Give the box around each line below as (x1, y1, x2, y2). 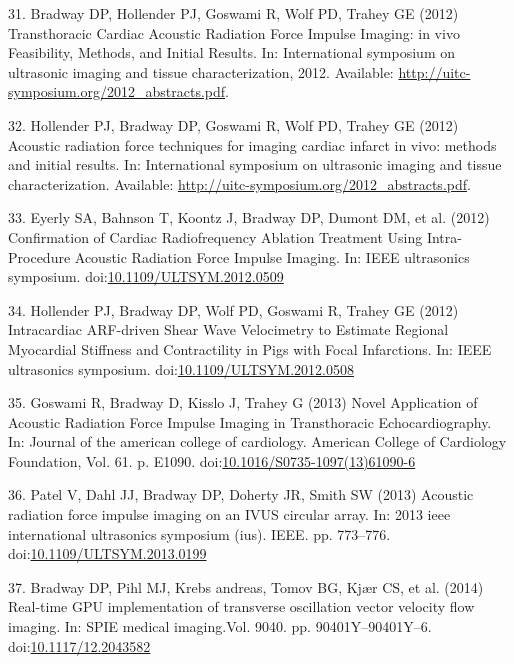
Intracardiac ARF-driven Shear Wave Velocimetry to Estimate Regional (8, 319, 449, 340)
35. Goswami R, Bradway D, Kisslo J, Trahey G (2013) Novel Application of (8, 392, 478, 413)
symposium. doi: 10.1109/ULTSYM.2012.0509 (8, 266, 284, 287)
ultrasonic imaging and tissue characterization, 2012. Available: (8, 61, 394, 82)
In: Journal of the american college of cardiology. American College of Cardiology (8, 431, 507, 452)
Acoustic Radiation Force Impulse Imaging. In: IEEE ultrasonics (74, 246, 470, 267)
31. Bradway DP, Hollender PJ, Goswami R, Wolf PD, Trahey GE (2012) (8, 3, 459, 23)
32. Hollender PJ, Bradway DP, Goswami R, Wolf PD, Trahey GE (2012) (8, 114, 459, 135)
